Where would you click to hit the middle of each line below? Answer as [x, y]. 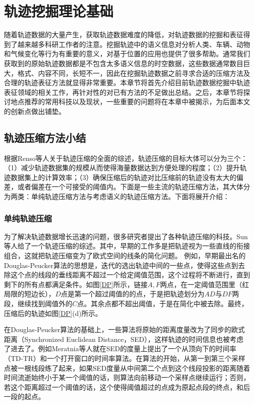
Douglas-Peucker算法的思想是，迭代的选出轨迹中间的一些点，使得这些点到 [121, 265]
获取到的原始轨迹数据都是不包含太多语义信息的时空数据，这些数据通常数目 [124, 63]
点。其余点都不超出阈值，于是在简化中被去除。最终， [163, 303]
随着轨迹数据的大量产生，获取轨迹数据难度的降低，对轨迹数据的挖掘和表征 [124, 34]
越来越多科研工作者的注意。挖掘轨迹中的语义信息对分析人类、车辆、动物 [134, 44]
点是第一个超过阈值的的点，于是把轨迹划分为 [133, 294]
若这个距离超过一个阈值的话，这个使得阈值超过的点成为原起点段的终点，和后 [127, 387]
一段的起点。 [24, 396]
